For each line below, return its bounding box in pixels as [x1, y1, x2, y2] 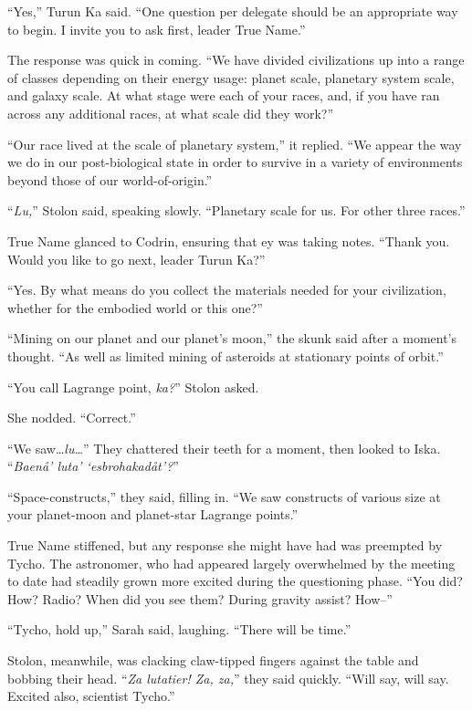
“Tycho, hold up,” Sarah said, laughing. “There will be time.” [7, 620, 351, 639]
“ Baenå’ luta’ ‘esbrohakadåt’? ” [7, 456, 179, 476]
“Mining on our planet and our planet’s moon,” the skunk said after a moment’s [7, 329, 457, 348]
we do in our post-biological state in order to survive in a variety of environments [7, 152, 463, 172]
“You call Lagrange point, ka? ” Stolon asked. [7, 377, 259, 396]
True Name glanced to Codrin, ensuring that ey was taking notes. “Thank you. [7, 231, 450, 250]
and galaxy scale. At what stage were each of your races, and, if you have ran [7, 86, 440, 105]
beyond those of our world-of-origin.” [7, 170, 213, 189]
